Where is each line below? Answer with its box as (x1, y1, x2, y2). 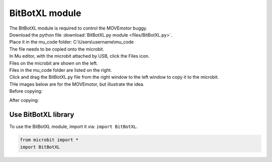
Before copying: (9, 88, 43, 94)
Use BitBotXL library (9, 110, 75, 119)
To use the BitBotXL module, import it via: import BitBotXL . (9, 123, 138, 130)
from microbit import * (20, 137, 79, 143)
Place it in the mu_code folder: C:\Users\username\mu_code (9, 39, 134, 45)
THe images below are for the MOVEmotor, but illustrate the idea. (9, 81, 145, 87)
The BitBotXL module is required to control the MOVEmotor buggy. (9, 25, 148, 31)
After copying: (9, 97, 39, 103)
